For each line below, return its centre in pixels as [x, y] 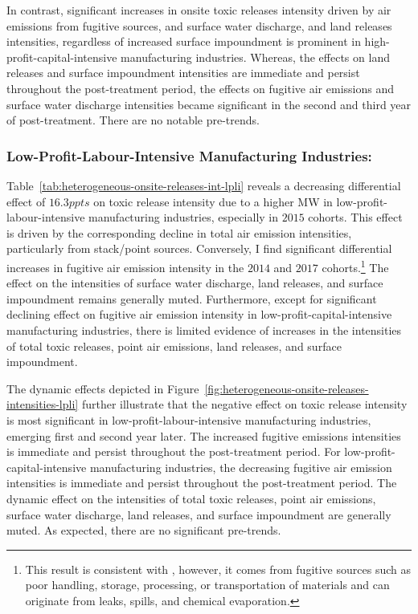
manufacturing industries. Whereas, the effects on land [255, 57]
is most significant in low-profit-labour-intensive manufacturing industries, [189, 419]
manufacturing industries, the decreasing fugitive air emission [241, 467]
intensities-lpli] [43, 404]
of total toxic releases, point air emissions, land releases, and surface [174, 346]
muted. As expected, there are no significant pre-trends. [144, 530]
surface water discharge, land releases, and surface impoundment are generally [199, 514]
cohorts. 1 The [355, 266]
